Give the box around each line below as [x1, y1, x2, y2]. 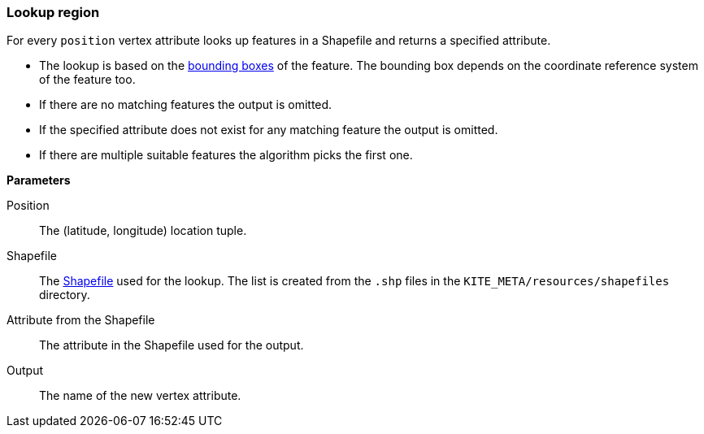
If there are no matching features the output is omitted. [39, 98, 332, 112]
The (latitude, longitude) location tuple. [39, 224, 247, 238]
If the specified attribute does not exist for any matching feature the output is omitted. [39, 123, 498, 137]
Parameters [7, 173, 71, 188]
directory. [39, 288, 90, 302]
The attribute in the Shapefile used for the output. [39, 338, 304, 353]
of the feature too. [39, 72, 136, 87]
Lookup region [7, 4, 100, 20]
